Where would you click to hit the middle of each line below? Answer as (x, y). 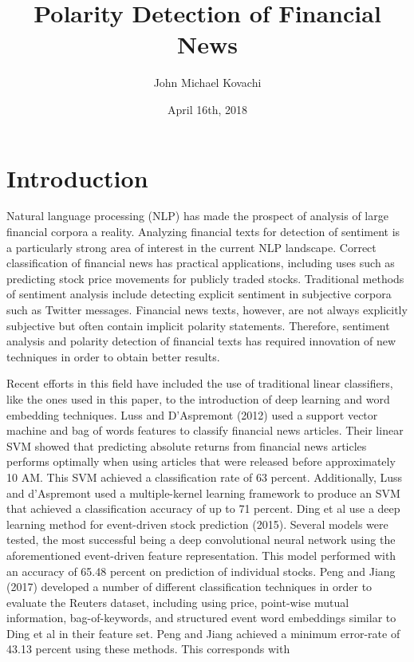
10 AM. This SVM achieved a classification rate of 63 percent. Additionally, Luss (205, 477)
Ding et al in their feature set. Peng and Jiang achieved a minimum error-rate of (203, 633)
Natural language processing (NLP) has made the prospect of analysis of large (197, 216)
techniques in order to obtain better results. (113, 356)
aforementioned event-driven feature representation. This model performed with (201, 555)
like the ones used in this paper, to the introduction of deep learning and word (198, 398)
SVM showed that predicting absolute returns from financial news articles (187, 445)
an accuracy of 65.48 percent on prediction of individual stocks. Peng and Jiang (201, 571)
